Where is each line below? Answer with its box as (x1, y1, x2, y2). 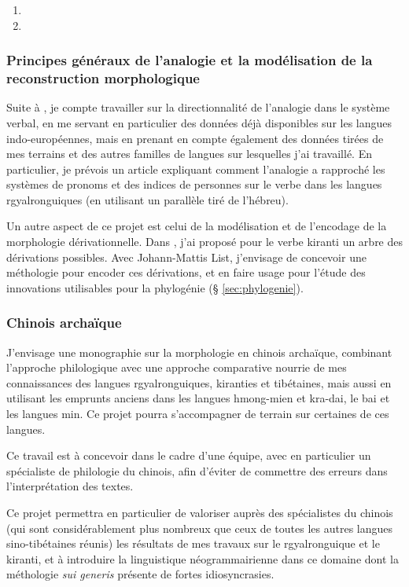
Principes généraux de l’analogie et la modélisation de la (6, 50, 373, 70)
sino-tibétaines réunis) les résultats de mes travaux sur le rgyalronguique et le (6, 535, 380, 552)
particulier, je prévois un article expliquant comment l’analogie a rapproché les (6, 160, 385, 177)
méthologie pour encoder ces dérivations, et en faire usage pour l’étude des (6, 264, 366, 281)
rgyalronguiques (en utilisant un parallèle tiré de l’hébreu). (6, 191, 289, 207)
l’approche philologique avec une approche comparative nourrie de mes (6, 359, 347, 376)
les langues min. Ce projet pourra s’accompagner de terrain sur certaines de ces (6, 405, 389, 422)
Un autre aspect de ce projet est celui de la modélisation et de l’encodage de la (6, 218, 387, 234)
